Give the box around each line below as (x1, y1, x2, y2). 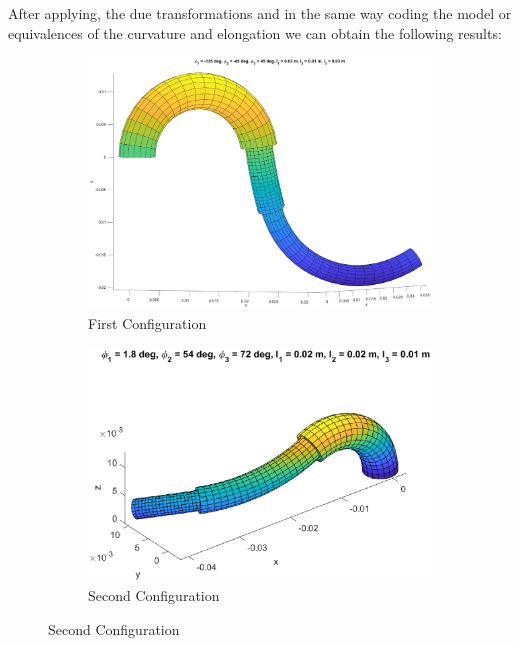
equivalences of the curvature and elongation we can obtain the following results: (8, 22, 502, 43)
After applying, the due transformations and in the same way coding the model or (8, 3, 512, 23)
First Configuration (88, 313, 207, 334)
